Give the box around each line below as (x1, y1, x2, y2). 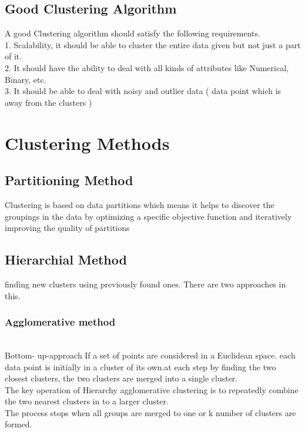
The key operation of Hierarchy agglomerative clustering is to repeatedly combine (5, 383, 299, 396)
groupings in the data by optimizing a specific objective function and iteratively (5, 210, 292, 222)
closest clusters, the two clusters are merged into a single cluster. (5, 372, 238, 384)
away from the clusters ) (5, 96, 92, 108)
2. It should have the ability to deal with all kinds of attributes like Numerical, (5, 61, 289, 73)
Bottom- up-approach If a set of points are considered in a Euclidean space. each (5, 349, 296, 361)
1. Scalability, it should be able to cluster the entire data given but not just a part (5, 38, 301, 51)
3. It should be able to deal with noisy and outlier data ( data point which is (5, 85, 281, 97)
